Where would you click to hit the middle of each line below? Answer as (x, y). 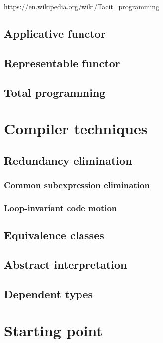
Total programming (55, 92)
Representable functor (62, 62)
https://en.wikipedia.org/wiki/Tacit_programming (82, 6)
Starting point (53, 330)
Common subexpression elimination (77, 185)
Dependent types (48, 293)
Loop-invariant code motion (61, 207)
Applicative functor (55, 33)
